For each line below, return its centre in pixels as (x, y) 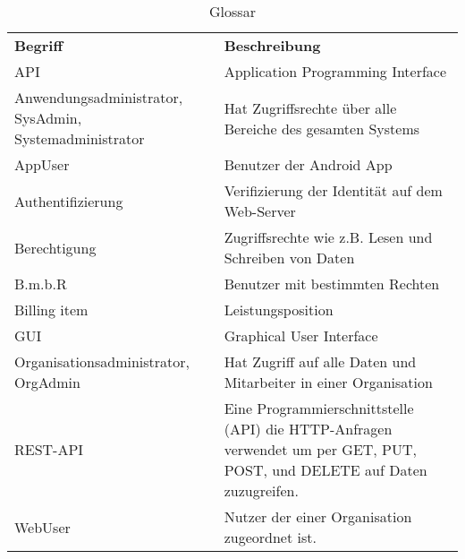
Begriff (39, 45)
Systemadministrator (80, 138)
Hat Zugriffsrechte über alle (310, 107)
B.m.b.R (41, 284)
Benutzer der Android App (308, 164)
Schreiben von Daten (289, 258)
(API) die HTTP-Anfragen (308, 429)
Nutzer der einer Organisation (318, 516)
